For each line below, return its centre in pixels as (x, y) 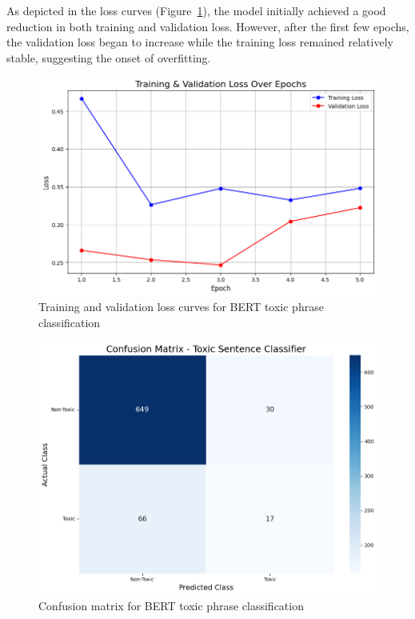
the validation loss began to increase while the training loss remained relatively (200, 42)
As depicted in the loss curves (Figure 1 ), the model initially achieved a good (196, 10)
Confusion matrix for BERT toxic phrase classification (171, 606)
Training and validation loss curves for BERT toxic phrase (181, 307)
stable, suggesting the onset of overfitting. (109, 57)
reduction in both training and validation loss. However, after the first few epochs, (208, 26)
